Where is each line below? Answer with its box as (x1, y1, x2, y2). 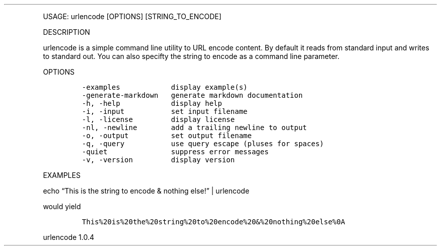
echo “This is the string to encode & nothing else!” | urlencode (43, 186, 250, 195)
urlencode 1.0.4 (43, 233, 94, 241)
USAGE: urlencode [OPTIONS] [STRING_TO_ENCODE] (43, 12, 222, 21)
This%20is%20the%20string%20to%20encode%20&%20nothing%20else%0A (82, 218, 345, 226)
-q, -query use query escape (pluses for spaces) (82, 140, 324, 148)
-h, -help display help (82, 99, 222, 107)
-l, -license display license (82, 115, 235, 123)
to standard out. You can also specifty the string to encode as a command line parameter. (43, 52, 340, 60)
